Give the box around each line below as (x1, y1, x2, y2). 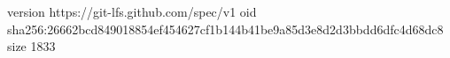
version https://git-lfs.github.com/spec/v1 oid (7, 3, 257, 20)
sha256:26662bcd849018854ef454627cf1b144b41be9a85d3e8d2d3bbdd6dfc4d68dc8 (7, 19, 444, 38)
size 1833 (7, 37, 56, 55)
